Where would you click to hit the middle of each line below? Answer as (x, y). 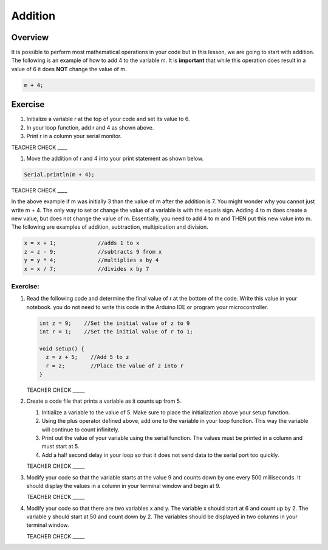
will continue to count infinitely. (80, 430)
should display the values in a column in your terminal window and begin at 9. (124, 486)
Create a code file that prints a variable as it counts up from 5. (104, 401)
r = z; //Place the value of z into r (114, 366)
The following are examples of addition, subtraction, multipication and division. (110, 227)
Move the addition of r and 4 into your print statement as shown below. (115, 158)
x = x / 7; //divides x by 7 (87, 269)
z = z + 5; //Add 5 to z (87, 357)
